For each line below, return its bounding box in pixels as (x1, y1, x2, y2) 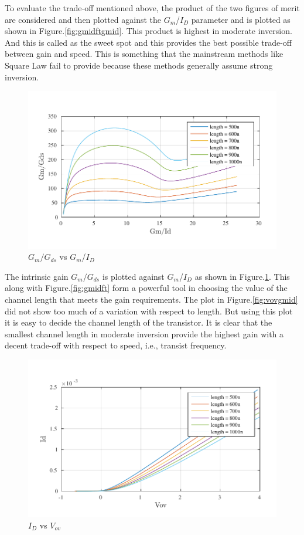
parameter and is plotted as (191, 13, 291, 25)
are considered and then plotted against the (5, 13, 162, 25)
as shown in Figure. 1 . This (194, 270, 290, 282)
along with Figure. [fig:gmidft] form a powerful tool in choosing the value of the (5, 282, 288, 294)
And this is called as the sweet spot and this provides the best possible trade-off (5, 36, 292, 48)
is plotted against (102, 270, 165, 282)
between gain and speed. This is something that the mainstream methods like (5, 48, 283, 60)
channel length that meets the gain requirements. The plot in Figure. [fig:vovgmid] (5, 293, 298, 305)
